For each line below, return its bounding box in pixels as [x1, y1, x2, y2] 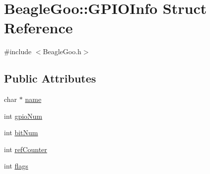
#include [4, 46, 32, 57]
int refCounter [4, 144, 47, 154]
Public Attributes [4, 71, 96, 86]
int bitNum [4, 127, 38, 138]
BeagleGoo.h [43, 46, 81, 57]
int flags [4, 161, 28, 171]
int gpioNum [4, 110, 43, 121]
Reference [4, 17, 73, 38]
